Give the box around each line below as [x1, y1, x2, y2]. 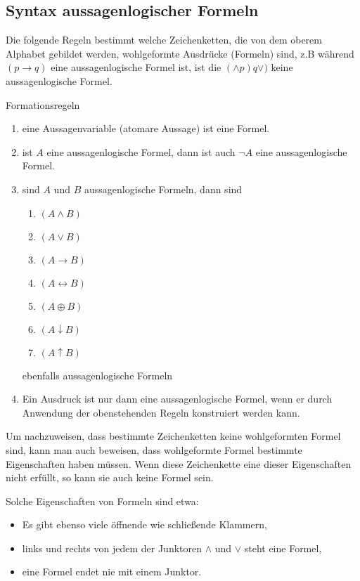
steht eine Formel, [244, 540, 322, 555]
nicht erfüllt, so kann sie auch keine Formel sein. [6, 470, 214, 485]
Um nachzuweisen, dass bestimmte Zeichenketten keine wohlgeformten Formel [6, 429, 341, 443]
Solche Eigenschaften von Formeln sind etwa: [6, 493, 199, 508]
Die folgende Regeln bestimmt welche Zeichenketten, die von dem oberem [6, 32, 322, 47]
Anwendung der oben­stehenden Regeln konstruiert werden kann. [22, 405, 300, 419]
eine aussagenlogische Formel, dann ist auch [46, 144, 236, 159]
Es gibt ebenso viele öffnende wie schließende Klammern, [22, 517, 267, 532]
